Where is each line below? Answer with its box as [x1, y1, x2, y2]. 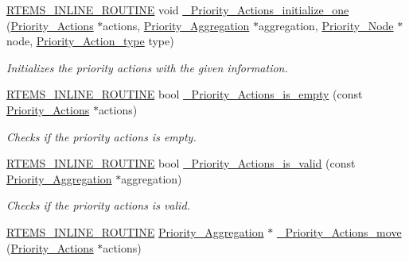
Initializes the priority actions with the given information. [6, 59, 288, 75]
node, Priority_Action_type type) [6, 33, 174, 49]
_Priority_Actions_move [276, 223, 402, 240]
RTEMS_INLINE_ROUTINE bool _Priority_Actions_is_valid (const [6, 155, 356, 171]
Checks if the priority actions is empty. [6, 128, 197, 144]
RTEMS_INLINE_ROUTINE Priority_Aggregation [6, 223, 264, 240]
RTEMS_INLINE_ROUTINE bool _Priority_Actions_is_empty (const [6, 86, 363, 102]
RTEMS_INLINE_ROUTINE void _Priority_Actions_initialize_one [6, 2, 349, 17]
